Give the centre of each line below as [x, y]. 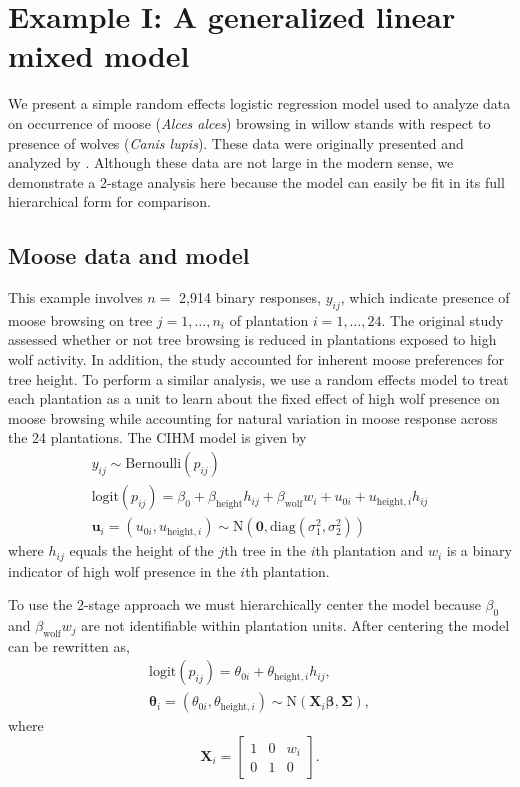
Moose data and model [129, 255]
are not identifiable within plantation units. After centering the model [295, 624]
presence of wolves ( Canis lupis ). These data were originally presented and [236, 142]
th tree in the [265, 550]
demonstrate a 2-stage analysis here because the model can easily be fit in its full [256, 181]
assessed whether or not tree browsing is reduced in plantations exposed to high [252, 339]
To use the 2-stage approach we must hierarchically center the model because [244, 604]
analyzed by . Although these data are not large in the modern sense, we [231, 162]
